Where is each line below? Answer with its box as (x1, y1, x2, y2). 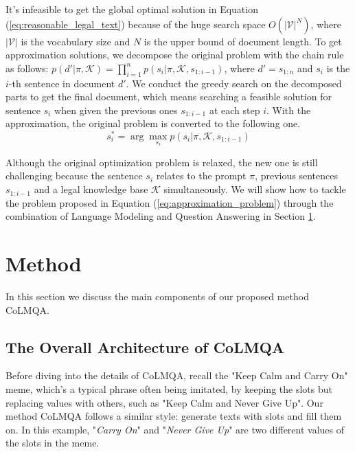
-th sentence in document (8, 76, 115, 90)
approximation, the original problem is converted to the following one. (5, 116, 301, 131)
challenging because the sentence (5, 168, 143, 183)
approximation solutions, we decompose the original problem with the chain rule (5, 47, 344, 62)
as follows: (5, 60, 49, 75)
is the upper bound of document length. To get (144, 34, 342, 48)
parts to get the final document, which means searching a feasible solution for (5, 89, 332, 104)
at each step (209, 102, 260, 117)
